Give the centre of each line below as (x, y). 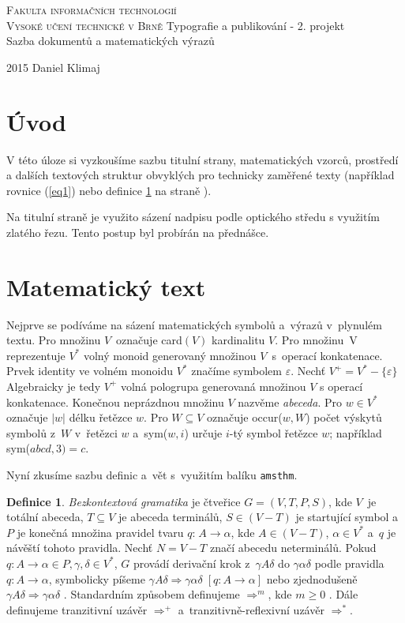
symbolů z (31, 432)
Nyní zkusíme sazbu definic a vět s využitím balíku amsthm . (152, 474)
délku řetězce (101, 417)
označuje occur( (245, 417)
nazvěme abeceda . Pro (290, 402)
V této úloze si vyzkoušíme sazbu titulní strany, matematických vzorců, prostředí (202, 159)
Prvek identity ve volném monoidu (90, 371)
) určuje (203, 432)
